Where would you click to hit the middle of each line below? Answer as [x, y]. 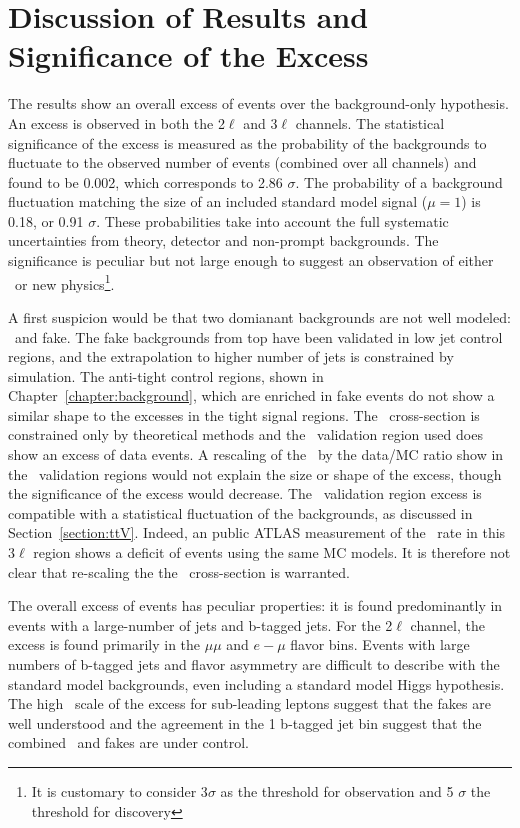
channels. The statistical [370, 122]
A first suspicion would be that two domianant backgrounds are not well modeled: [259, 316]
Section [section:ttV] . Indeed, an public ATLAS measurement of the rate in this [257, 532]
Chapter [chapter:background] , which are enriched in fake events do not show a [251, 395]
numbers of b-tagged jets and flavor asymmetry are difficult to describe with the [254, 664]
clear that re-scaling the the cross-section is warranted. [179, 571]
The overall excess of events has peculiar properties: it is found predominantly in [255, 605]
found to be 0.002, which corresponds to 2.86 [145, 181]
